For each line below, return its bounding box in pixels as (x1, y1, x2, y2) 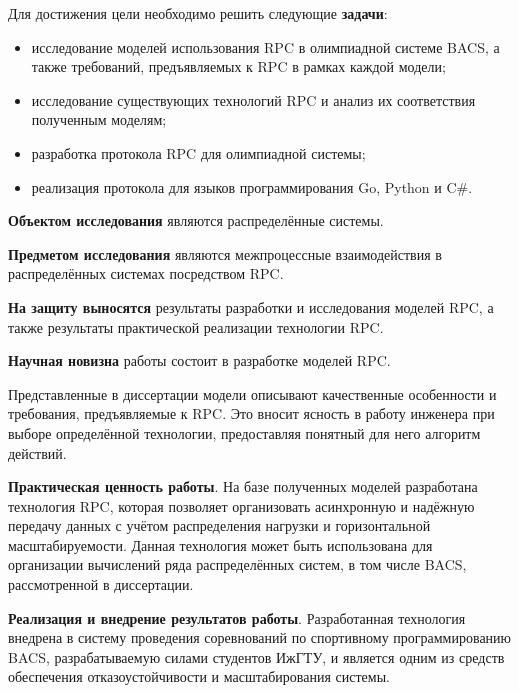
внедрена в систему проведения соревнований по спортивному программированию (8, 627, 512, 648)
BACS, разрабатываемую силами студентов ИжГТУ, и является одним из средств (8, 646, 505, 667)
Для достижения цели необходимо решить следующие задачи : (8, 3, 388, 23)
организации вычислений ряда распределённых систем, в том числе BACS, (8, 554, 467, 575)
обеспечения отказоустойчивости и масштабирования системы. (8, 666, 390, 687)
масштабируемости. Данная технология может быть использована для (8, 534, 433, 555)
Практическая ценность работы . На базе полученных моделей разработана (8, 476, 478, 497)
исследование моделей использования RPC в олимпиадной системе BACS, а (31, 36, 500, 57)
